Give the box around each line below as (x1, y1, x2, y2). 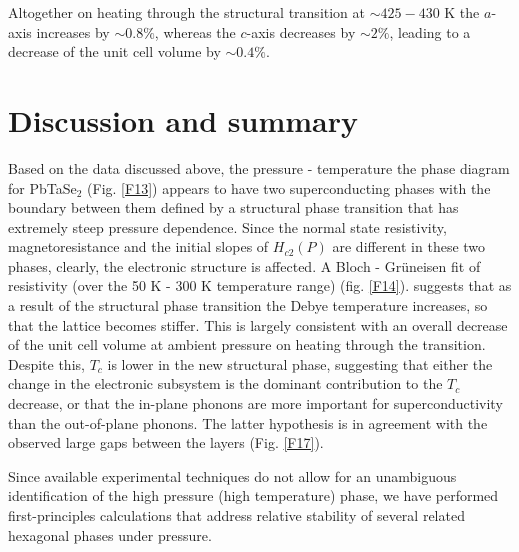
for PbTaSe (8, 177, 77, 198)
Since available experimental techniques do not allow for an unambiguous (8, 465, 457, 486)
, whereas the (154, 21, 236, 42)
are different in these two (332, 236, 486, 257)
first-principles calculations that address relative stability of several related (8, 505, 465, 525)
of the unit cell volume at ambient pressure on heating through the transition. (8, 334, 486, 355)
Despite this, (8, 353, 85, 374)
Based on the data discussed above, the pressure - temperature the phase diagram (8, 157, 510, 178)
